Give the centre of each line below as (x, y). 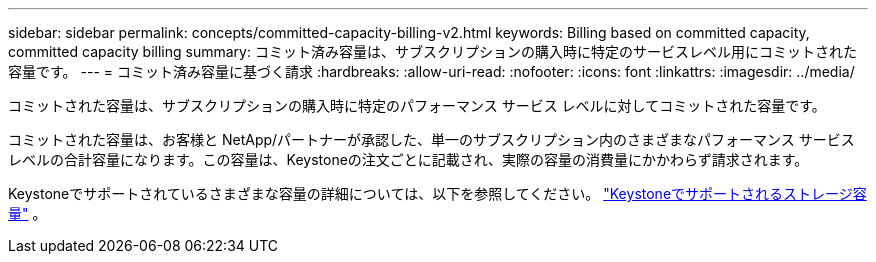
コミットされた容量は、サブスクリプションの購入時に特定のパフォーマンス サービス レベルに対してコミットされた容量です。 (417, 105)
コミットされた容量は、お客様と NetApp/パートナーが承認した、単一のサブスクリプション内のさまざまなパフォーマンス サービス (431, 139)
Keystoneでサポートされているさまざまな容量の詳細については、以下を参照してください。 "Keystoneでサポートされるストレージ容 (437, 193)
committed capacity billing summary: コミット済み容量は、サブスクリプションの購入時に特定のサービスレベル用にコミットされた (432, 51)
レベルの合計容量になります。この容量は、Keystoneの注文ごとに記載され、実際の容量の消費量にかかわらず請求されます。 (408, 159)
